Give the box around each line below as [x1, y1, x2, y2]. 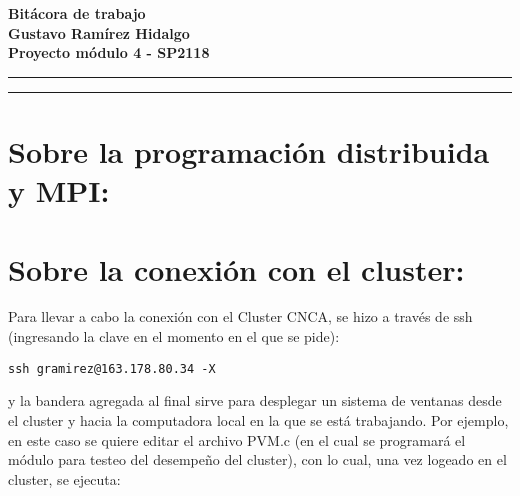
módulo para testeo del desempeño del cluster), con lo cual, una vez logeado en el [8, 449, 507, 470]
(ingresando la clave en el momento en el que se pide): [8, 326, 340, 347]
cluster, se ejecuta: [8, 468, 121, 489]
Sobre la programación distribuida [8, 130, 490, 171]
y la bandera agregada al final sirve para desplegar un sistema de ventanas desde [8, 390, 502, 411]
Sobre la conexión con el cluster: [8, 248, 465, 289]
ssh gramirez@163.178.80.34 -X [8, 361, 216, 376]
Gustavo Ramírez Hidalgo [8, 22, 190, 43]
